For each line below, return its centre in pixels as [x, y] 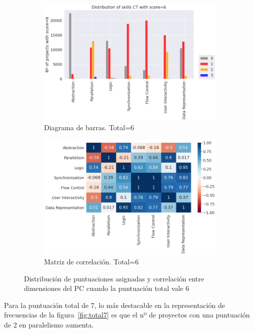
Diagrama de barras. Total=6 [89, 127]
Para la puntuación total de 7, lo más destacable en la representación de [114, 305]
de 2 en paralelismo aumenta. [49, 325]
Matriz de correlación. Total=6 [91, 262]
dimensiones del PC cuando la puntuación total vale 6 [107, 288]
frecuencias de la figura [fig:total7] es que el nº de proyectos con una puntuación [127, 315]
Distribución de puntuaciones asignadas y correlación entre [114, 278]
